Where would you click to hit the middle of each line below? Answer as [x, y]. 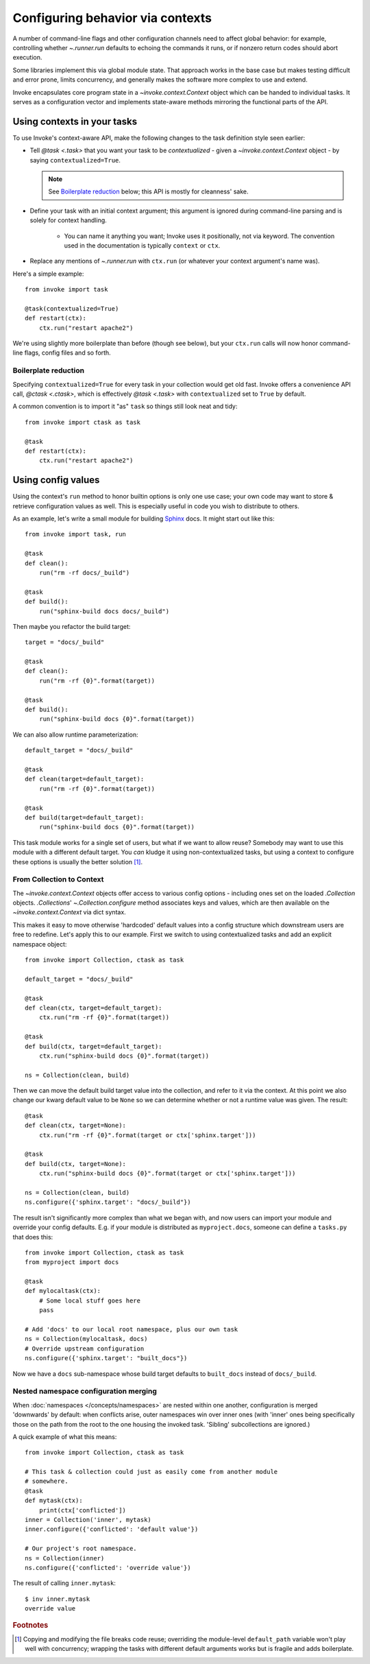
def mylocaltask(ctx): [63, 1291]
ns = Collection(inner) [65, 1558]
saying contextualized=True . [75, 160]
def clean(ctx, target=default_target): [94, 1008]
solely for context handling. [69, 220]
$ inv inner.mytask [58, 1599]
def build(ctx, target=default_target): [94, 1046]
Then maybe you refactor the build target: [72, 626]
